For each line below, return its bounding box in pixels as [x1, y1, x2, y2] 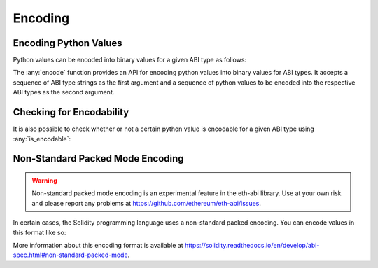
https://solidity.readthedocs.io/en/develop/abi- [184, 241, 320, 249]
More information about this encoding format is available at [13, 241, 183, 249]
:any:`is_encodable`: [13, 134, 71, 143]
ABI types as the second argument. [13, 88, 115, 97]
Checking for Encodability [13, 106, 129, 118]
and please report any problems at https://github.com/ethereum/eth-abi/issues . [31, 199, 262, 207]
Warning [31, 176, 57, 185]
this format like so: [13, 228, 66, 237]
